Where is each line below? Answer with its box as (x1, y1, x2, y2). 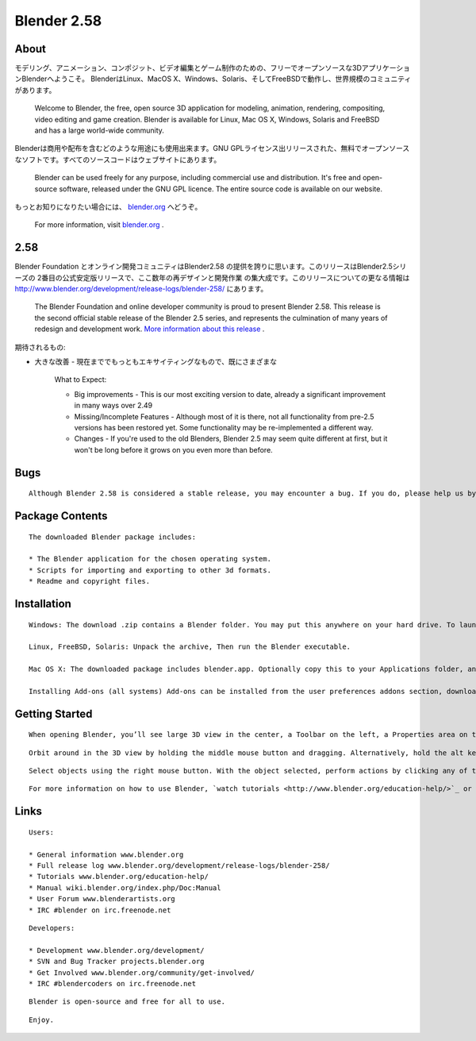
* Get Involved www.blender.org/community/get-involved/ (29, 968, 255, 977)
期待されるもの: (14, 342, 67, 352)
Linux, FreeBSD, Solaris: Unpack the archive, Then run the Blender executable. (29, 642, 351, 651)
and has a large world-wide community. (34, 125, 164, 135)
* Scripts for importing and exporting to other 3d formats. (29, 565, 271, 575)
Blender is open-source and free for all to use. (29, 997, 226, 1006)
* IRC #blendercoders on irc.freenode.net (29, 979, 197, 988)
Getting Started (14, 707, 93, 720)
